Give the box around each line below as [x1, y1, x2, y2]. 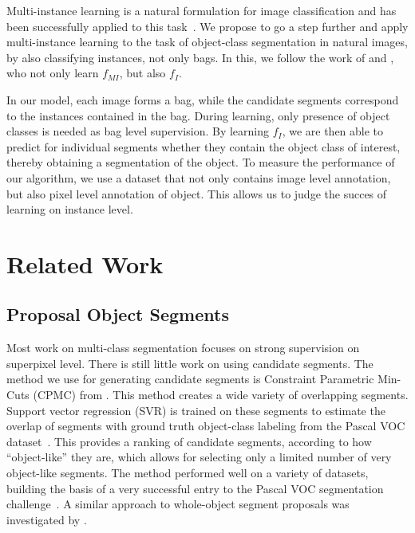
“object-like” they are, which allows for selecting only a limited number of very [6, 449, 392, 465]
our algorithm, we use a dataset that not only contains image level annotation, [6, 169, 391, 186]
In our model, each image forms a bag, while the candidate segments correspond [6, 91, 399, 108]
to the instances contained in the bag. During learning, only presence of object [6, 107, 390, 123]
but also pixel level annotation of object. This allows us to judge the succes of [6, 185, 387, 202]
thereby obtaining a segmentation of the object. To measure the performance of [6, 154, 395, 170]
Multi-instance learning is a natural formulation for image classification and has [6, 2, 397, 18]
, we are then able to [282, 123, 384, 139]
